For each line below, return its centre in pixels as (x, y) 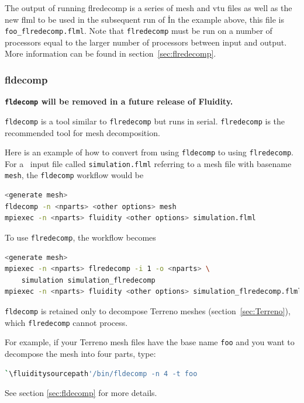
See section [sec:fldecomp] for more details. (81, 393)
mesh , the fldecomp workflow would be (74, 175)
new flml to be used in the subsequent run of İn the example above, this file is (144, 19)
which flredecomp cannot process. (66, 322)
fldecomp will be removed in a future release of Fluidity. (119, 101)
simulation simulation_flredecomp (88, 280)
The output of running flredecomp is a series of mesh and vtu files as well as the (148, 8)
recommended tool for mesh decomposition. (82, 132)
